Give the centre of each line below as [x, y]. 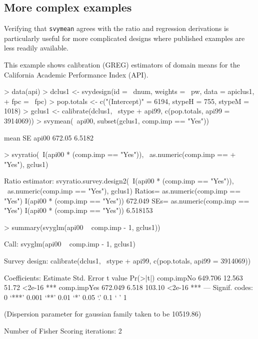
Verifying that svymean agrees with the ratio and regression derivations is [116, 28]
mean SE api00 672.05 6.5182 [49, 137]
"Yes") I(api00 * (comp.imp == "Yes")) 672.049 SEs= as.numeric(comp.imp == [127, 200]
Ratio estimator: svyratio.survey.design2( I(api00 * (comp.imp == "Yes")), [119, 181]
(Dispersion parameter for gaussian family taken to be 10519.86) [103, 314]
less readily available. [36, 48]
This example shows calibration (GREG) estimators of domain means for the [122, 65]
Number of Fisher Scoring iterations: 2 [63, 330]
